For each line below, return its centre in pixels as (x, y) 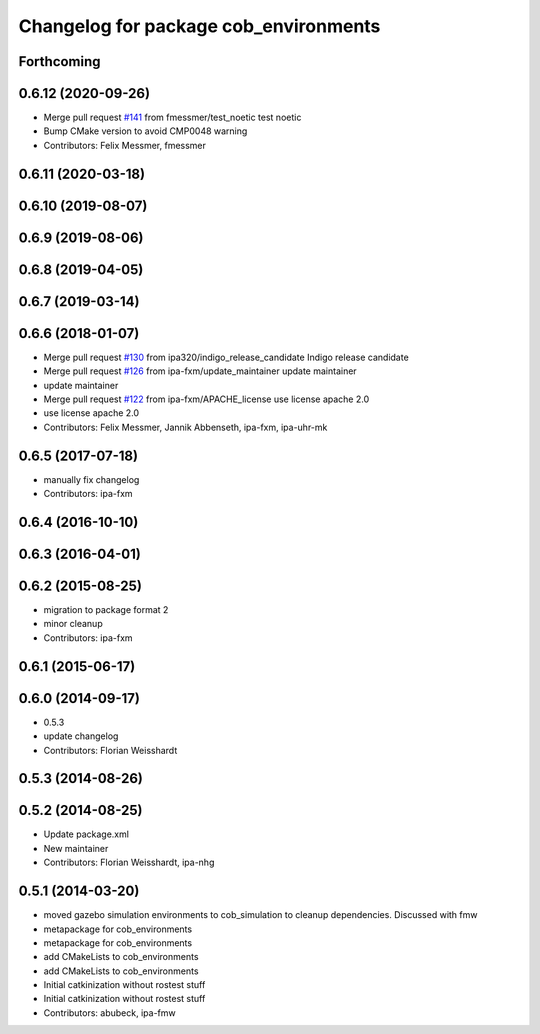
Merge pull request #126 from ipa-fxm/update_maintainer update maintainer (200, 371)
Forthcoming (59, 61)
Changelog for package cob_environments (199, 26)
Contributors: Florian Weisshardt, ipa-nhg (129, 862)
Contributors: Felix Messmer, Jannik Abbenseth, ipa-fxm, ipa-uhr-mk (185, 427)
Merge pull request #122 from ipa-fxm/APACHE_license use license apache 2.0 (206, 399)
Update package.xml (86, 834)
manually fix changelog (91, 479)
